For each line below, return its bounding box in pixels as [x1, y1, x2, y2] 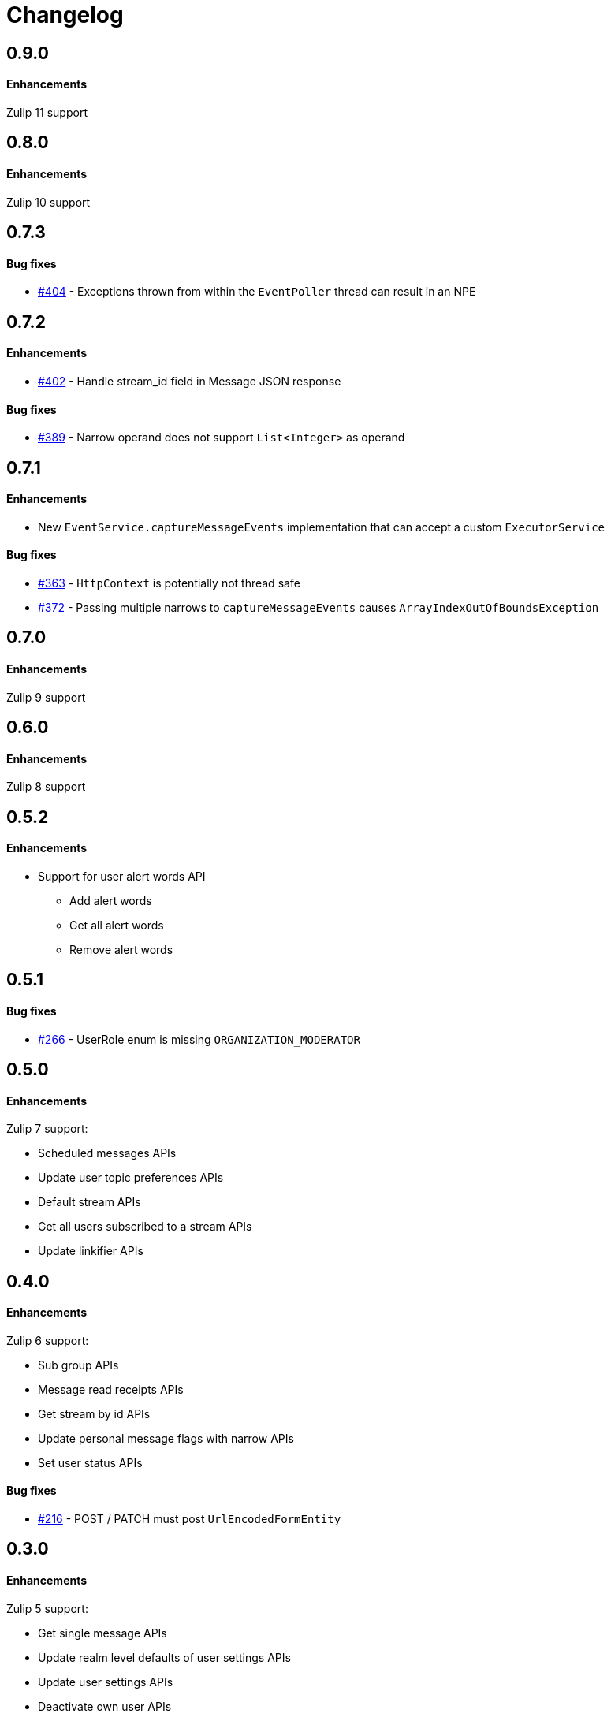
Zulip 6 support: [6, 1333, 89, 1347]
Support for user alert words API [38, 869, 206, 883]
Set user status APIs [38, 1455, 143, 1469]
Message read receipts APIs [38, 1382, 184, 1396]
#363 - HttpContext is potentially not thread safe [38, 575, 300, 590]
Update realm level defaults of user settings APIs [38, 1650, 291, 1664]
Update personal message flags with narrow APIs [38, 1431, 294, 1445]
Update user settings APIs [38, 1674, 173, 1689]
